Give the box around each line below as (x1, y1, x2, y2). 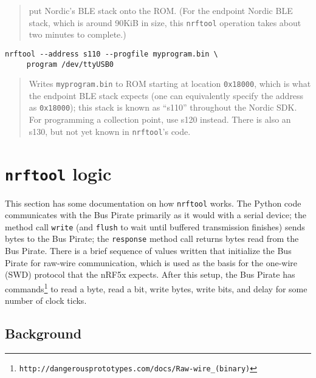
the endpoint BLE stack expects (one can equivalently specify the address (29, 89, 304, 101)
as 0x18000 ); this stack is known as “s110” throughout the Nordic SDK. (29, 101, 297, 114)
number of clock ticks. (5, 294, 87, 307)
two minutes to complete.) (29, 28, 126, 41)
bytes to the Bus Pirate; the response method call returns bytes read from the (5, 232, 299, 245)
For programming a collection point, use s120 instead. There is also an (29, 113, 291, 126)
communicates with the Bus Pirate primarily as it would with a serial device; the (5, 208, 306, 221)
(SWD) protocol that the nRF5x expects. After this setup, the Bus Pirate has (5, 268, 295, 281)
